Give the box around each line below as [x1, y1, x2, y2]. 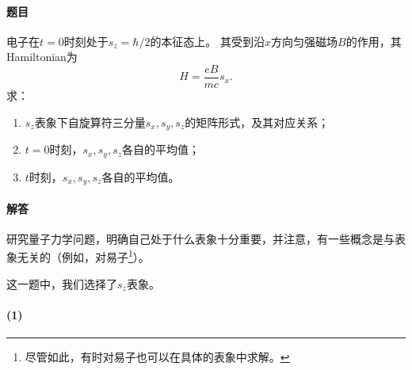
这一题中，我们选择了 [6, 275, 117, 292]
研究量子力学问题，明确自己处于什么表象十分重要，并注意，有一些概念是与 [6, 230, 395, 246]
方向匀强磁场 [271, 32, 338, 49]
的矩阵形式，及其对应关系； [185, 113, 330, 130]
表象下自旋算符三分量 [34, 113, 146, 130]
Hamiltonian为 [6, 48, 78, 65]
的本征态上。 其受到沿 [150, 32, 265, 49]
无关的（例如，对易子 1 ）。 [17, 246, 150, 265]
